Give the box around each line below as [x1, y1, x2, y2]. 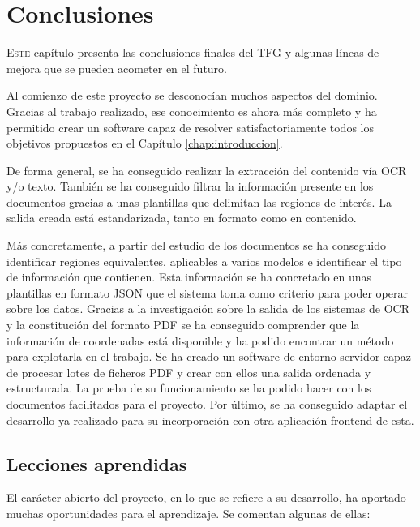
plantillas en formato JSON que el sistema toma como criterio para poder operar [6, 284, 408, 301]
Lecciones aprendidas [6, 451, 187, 476]
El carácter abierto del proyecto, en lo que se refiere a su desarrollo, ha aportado [6, 489, 406, 506]
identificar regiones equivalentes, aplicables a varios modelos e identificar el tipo [6, 252, 402, 269]
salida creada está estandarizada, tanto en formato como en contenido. [6, 209, 357, 226]
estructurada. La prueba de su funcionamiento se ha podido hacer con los [6, 379, 371, 396]
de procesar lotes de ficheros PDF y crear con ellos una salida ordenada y [6, 363, 371, 380]
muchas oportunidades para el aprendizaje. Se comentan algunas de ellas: [6, 504, 371, 521]
